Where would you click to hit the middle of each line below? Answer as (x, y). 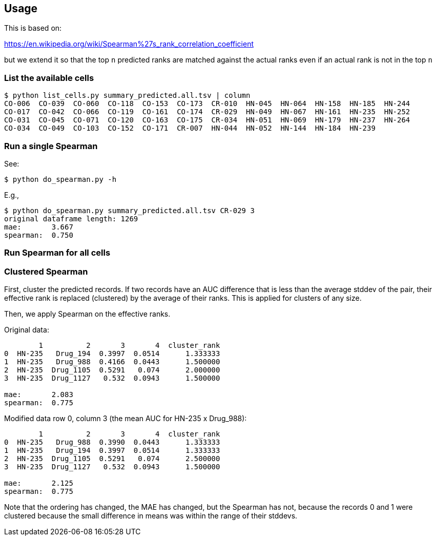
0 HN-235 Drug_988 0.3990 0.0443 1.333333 (112, 442)
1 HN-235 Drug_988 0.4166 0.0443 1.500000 (112, 362)
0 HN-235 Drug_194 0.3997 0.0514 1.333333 (112, 354)
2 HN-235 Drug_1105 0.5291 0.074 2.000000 (112, 370)
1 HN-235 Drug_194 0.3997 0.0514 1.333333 (112, 451)
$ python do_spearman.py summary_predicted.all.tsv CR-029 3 (129, 210)
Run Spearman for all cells (57, 253)
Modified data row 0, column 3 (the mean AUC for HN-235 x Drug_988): (126, 419)
